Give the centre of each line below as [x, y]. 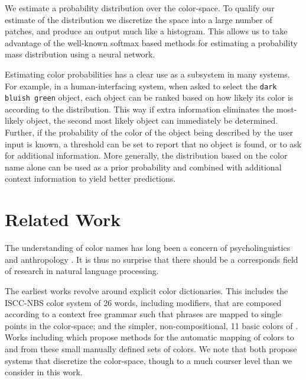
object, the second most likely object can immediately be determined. [152, 120]
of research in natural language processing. [82, 271]
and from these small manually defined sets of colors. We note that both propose [151, 348]
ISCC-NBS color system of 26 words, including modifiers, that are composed [143, 302]
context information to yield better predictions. [90, 178]
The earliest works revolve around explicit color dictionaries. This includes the [147, 290]
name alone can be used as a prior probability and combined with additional [143, 167]
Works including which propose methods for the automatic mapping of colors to [149, 337]
